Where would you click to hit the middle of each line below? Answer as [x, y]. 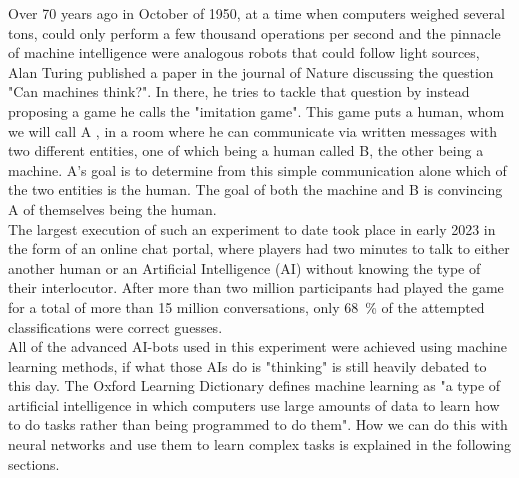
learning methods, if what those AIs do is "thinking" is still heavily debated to [247, 365]
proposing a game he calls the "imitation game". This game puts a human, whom [256, 110]
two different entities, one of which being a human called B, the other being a [246, 150]
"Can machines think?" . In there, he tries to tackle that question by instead [239, 91]
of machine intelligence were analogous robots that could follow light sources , [244, 52]
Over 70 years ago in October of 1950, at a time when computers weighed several [256, 13]
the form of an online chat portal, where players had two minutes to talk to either [259, 248]
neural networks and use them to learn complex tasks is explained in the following [259, 444]
